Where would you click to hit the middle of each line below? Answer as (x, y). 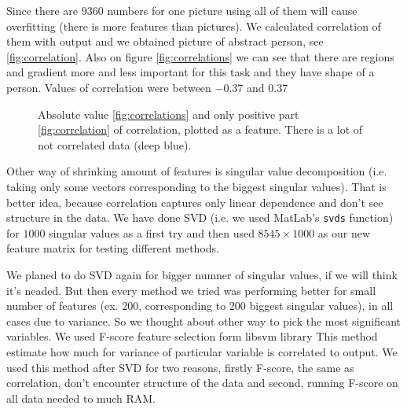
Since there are (42, 10)
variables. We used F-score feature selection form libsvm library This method (192, 336)
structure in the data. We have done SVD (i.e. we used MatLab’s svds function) (200, 217)
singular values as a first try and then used (152, 232)
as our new (344, 232)
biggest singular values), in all (321, 306)
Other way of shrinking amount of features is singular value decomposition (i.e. (197, 171)
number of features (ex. (62, 306)
